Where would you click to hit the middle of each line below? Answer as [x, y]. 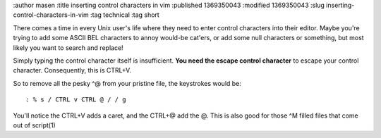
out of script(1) [34, 125]
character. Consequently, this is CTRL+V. [72, 70]
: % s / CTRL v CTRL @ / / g [76, 100]
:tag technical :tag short [125, 15]
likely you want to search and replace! [68, 48]
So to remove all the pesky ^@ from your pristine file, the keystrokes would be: [127, 83]
